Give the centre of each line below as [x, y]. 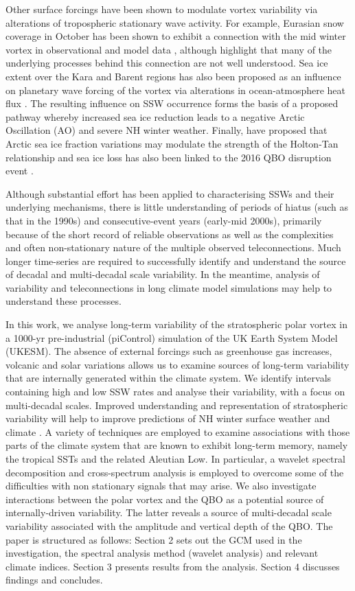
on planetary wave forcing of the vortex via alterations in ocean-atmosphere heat [176, 90]
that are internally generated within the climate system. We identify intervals [169, 378]
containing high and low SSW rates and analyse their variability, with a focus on [175, 392]
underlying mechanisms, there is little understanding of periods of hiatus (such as [177, 207]
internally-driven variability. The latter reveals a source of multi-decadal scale [169, 512]
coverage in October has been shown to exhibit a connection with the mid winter [176, 36]
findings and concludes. [54, 580]
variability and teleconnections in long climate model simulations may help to [169, 287]
